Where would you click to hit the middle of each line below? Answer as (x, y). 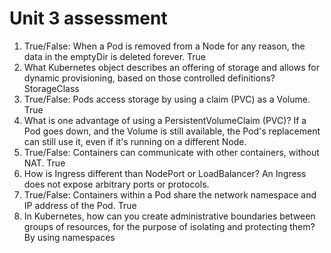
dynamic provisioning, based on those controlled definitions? (149, 78)
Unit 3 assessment (88, 18)
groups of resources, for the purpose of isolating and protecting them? (169, 226)
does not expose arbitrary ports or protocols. (116, 184)
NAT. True (44, 163)
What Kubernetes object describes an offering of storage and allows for (171, 67)
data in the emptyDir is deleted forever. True (115, 56)
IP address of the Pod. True (80, 205)
